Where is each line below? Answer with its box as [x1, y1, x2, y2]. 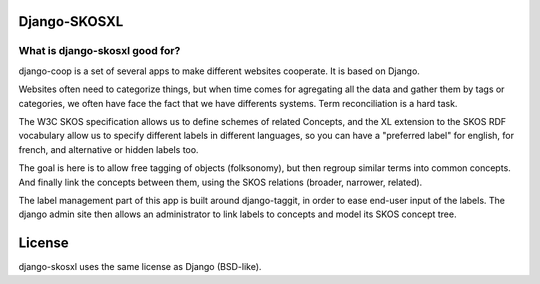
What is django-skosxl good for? [18, 44, 181, 58]
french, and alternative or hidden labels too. [18, 143, 199, 155]
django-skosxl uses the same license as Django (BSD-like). [18, 261, 262, 273]
